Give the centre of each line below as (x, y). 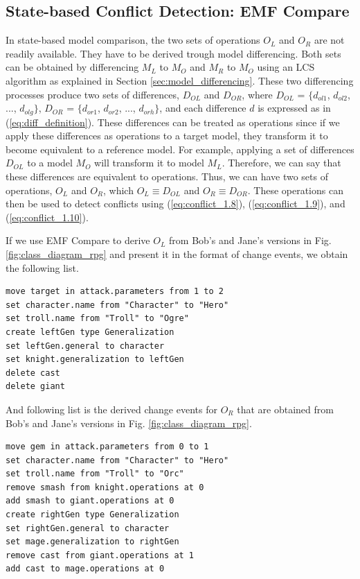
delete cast (33, 373)
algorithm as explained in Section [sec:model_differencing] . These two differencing (180, 80)
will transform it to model (149, 163)
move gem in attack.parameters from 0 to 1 (107, 447)
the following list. (42, 267)
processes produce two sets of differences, (92, 94)
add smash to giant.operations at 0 (90, 501)
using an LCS (286, 67)
